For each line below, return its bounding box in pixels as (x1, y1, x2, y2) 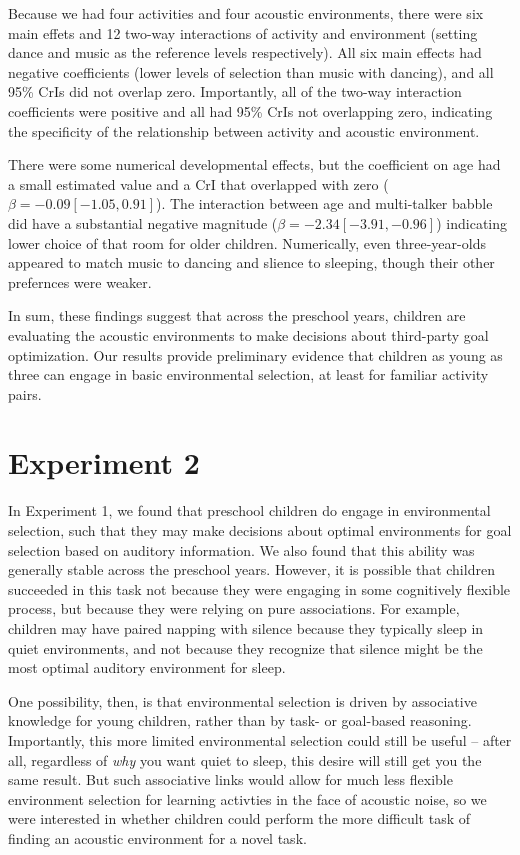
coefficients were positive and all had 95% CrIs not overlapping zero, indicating (8, 100, 493, 121)
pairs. (8, 383, 42, 404)
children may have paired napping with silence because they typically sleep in (8, 617, 484, 638)
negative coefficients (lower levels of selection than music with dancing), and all (8, 61, 494, 82)
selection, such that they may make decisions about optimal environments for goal (8, 520, 512, 540)
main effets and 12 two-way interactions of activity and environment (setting (8, 22, 478, 43)
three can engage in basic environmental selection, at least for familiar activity (8, 364, 489, 385)
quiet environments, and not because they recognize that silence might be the (8, 637, 483, 658)
